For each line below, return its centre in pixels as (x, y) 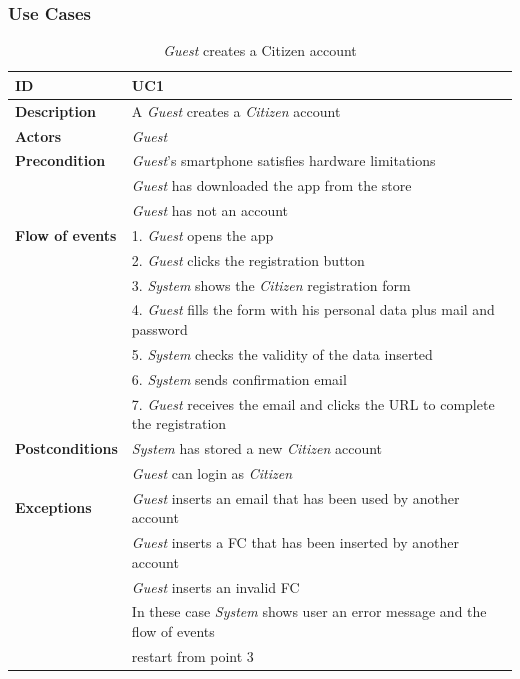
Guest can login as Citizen (212, 472)
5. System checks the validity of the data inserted (282, 353)
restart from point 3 (192, 655)
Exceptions (53, 507)
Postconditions (66, 447)
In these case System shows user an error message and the (309, 611)
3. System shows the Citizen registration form (271, 284)
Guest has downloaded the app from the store (271, 185)
